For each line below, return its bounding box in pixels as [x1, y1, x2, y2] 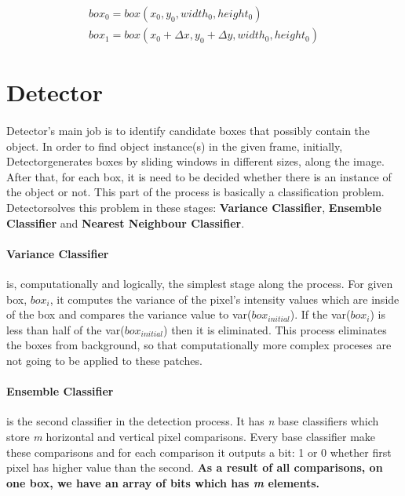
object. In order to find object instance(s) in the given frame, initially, [6, 137, 343, 154]
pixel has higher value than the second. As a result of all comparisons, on [6, 459, 383, 476]
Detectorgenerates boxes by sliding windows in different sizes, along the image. [6, 153, 385, 170]
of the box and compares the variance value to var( [6, 306, 252, 323]
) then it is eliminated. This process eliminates [163, 321, 387, 337]
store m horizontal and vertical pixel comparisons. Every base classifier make [6, 428, 376, 444]
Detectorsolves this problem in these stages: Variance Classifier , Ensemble [6, 199, 381, 215]
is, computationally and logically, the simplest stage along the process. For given [6, 275, 393, 291]
